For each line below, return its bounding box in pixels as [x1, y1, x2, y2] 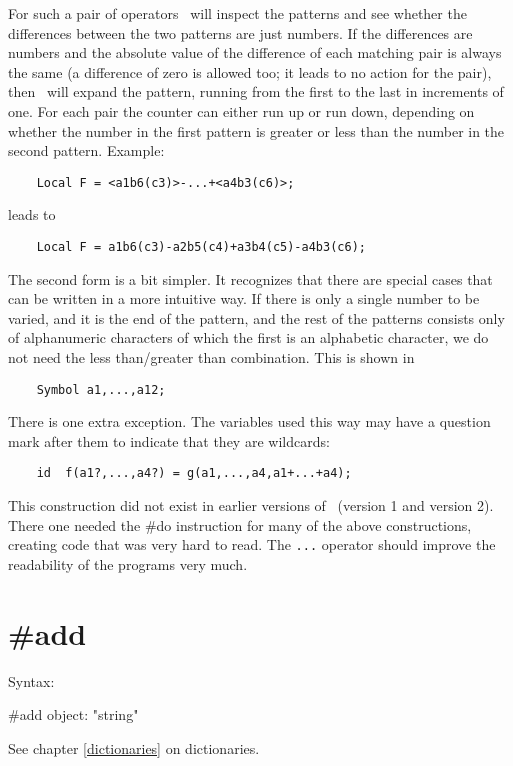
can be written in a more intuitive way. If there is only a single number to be [8, 288, 480, 309]
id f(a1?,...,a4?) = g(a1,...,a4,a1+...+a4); [36, 466, 352, 481]
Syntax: [8, 670, 55, 691]
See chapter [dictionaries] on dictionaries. [8, 737, 260, 758]
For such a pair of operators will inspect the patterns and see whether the [8, 3, 467, 23]
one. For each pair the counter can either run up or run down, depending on [8, 100, 475, 121]
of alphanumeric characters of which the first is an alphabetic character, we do [8, 327, 489, 348]
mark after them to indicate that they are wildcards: [8, 430, 330, 451]
